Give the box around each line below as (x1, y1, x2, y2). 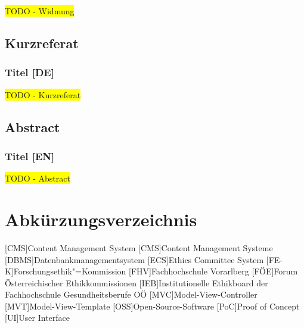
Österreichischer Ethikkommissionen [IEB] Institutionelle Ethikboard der (5, 276, 268, 289)
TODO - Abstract (5, 172, 70, 185)
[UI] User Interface (5, 311, 70, 324)
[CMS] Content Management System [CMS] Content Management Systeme (5, 241, 273, 254)
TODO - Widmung (5, 5, 75, 17)
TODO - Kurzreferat (5, 88, 81, 101)
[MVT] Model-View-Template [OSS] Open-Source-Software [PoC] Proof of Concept (5, 299, 300, 312)
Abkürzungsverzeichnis (5, 207, 197, 231)
